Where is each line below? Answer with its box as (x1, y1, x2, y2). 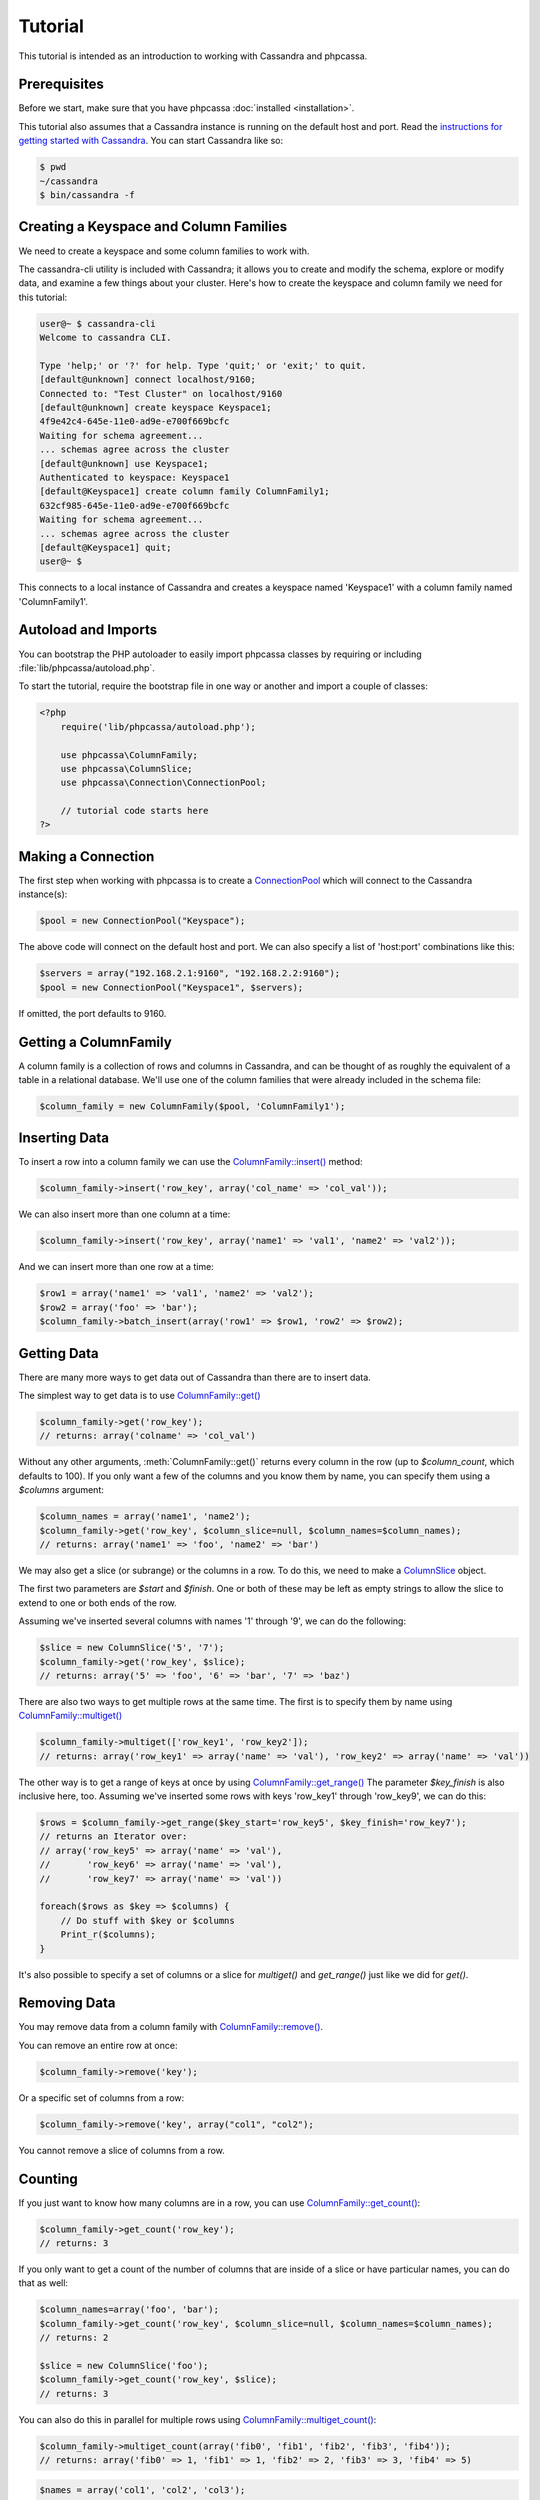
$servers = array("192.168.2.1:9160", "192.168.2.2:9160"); (39, 968, 341, 979)
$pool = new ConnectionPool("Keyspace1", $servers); (39, 981, 304, 993)
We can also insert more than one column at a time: (18, 1208, 231, 1220)
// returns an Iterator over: (39, 1831, 188, 1842)
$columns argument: (18, 1484, 104, 1496)
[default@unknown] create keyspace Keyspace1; (39, 402, 272, 413)
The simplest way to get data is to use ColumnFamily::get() (18, 1390, 261, 1402)
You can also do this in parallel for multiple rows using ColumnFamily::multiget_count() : (18, 2413, 377, 2425)
